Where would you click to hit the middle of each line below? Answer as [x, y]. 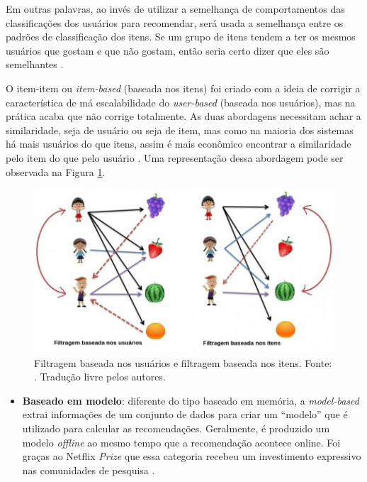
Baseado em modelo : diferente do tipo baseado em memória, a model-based [191, 400]
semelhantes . [35, 64]
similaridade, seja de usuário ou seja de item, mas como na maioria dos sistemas [180, 130]
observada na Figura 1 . [56, 171]
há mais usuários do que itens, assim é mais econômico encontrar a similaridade [179, 144]
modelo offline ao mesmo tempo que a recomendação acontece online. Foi [181, 442]
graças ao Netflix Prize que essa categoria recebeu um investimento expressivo [192, 456]
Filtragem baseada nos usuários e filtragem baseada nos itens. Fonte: [183, 362]
